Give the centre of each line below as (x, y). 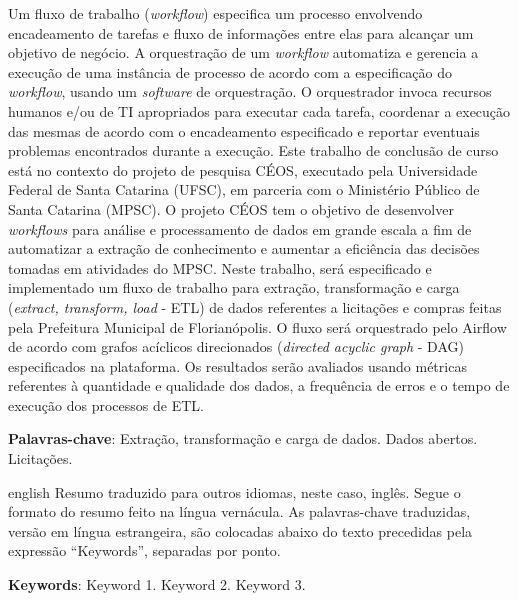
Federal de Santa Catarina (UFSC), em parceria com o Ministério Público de (244, 189)
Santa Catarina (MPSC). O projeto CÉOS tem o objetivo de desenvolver (231, 208)
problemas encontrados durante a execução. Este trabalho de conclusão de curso (253, 150)
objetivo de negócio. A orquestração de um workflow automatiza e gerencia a (243, 52)
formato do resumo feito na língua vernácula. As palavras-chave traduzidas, (239, 511)
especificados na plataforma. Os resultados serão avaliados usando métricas (237, 365)
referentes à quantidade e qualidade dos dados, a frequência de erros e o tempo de (259, 385)
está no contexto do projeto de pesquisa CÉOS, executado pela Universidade (243, 169)
